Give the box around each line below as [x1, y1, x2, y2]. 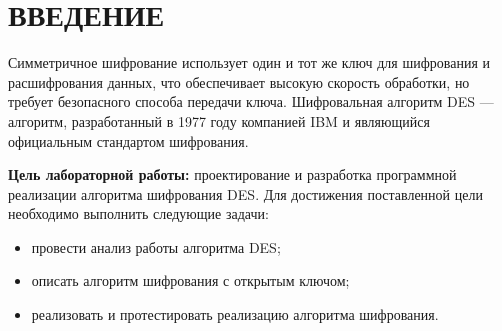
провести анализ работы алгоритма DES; [31, 236, 281, 257]
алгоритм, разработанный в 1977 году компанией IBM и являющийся [8, 110, 430, 131]
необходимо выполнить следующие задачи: [8, 203, 269, 224]
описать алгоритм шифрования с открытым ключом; [31, 270, 350, 291]
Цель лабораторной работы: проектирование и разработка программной [8, 164, 457, 185]
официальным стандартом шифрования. [8, 130, 249, 151]
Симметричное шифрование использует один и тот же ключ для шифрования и [8, 52, 491, 73]
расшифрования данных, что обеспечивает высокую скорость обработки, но [8, 71, 470, 92]
